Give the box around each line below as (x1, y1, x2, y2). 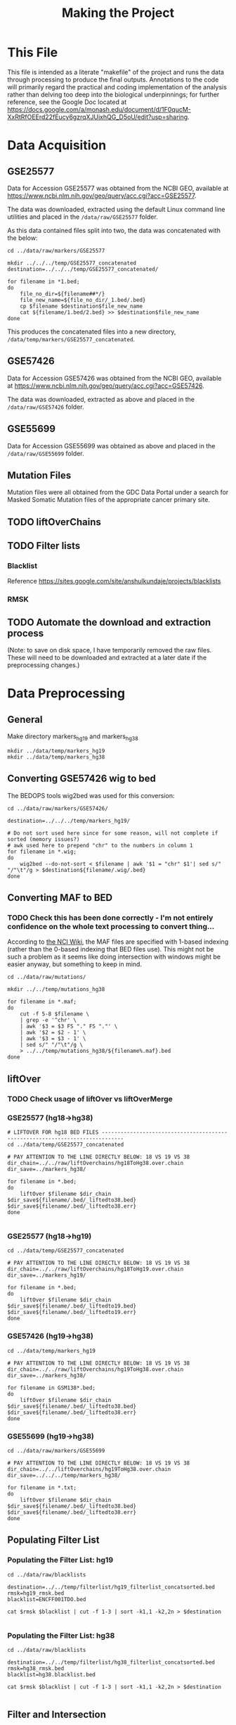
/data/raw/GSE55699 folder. (7, 449, 84, 457)
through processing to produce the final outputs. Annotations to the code (7, 75, 219, 84)
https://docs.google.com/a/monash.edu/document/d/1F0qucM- (7, 105, 192, 113)
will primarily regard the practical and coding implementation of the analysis (7, 82, 227, 91)
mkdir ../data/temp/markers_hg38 (7, 753, 105, 761)
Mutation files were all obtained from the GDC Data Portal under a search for (7, 488, 229, 497)
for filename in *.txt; (7, 1484, 77, 1491)
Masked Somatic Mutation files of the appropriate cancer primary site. (7, 495, 211, 504)
